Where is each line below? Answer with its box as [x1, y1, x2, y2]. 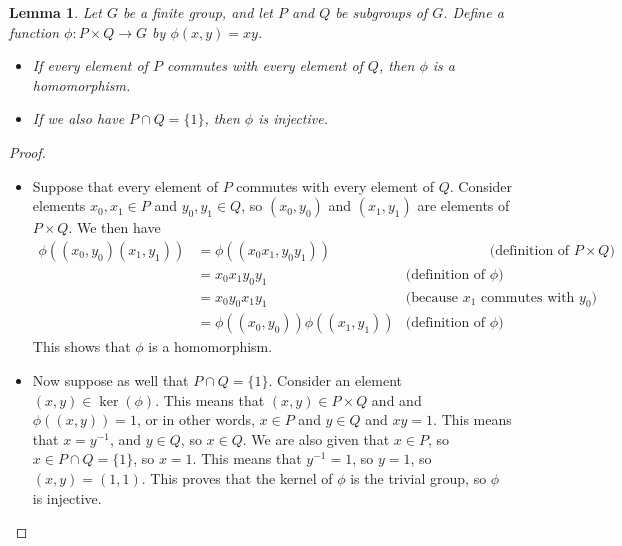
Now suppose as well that [32, 370, 189, 391]
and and [371, 389, 422, 410]
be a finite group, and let [122, 2, 274, 22]
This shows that [32, 336, 131, 357]
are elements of [417, 195, 510, 216]
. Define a [443, 2, 504, 22]
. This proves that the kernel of [141, 468, 333, 489]
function [9, 21, 60, 42]
